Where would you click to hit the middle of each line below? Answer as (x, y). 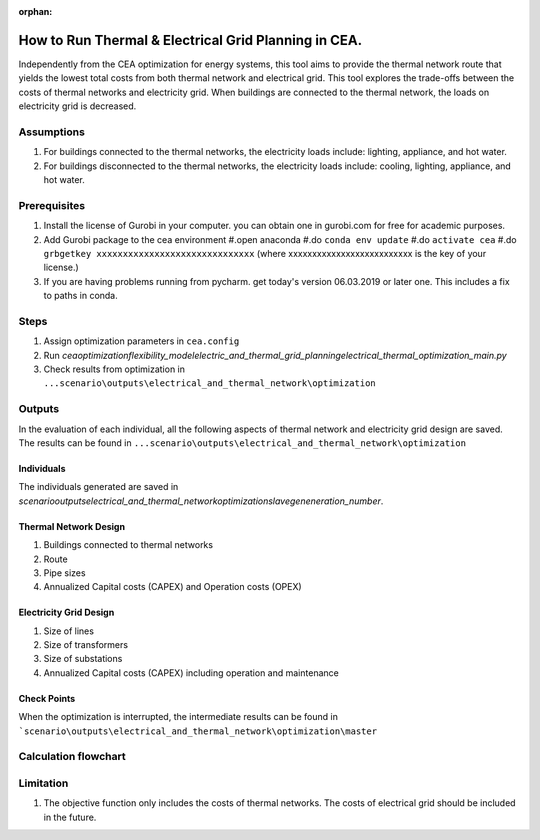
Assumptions (51, 132)
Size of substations (83, 659)
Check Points (47, 698)
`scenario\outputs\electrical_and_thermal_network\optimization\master (198, 731)
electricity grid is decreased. (77, 106)
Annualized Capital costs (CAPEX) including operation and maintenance (191, 672)
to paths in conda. (81, 296)
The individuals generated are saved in (98, 487)
